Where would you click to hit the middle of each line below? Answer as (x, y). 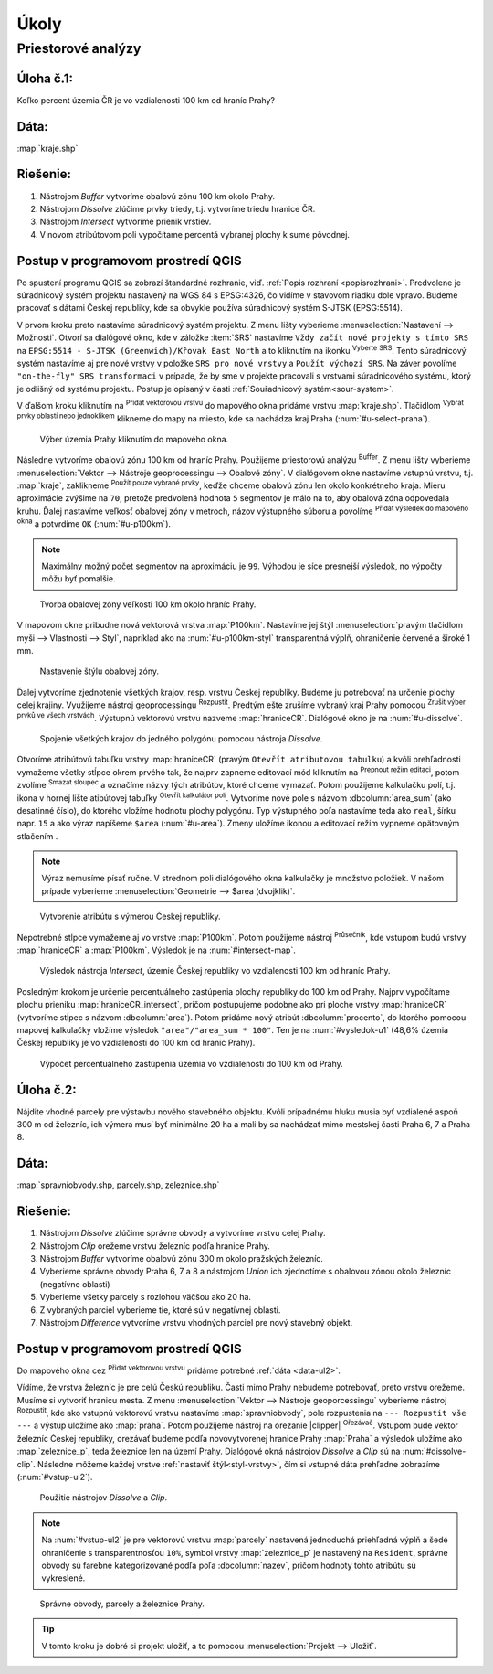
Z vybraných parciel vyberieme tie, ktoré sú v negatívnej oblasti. (160, 1310)
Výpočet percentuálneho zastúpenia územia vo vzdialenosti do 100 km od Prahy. (192, 1063)
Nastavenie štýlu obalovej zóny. (100, 671)
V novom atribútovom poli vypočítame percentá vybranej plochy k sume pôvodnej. (195, 234)
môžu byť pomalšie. (79, 579)
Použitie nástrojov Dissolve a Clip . (104, 1498)
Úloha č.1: (45, 78)
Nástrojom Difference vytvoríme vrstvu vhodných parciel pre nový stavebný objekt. (196, 1322)
